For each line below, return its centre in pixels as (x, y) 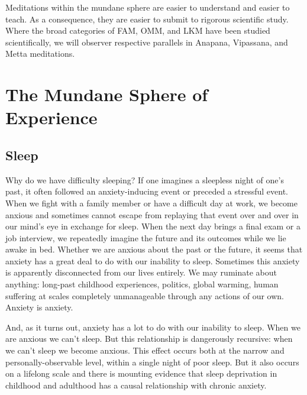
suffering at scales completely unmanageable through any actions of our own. (145, 295)
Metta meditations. (40, 54)
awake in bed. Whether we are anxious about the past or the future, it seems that (154, 249)
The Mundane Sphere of (107, 94)
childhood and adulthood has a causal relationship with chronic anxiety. (136, 385)
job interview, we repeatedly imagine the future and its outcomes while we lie (146, 237)
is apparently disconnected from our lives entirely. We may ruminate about (141, 272)
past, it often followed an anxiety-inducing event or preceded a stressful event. (147, 191)
